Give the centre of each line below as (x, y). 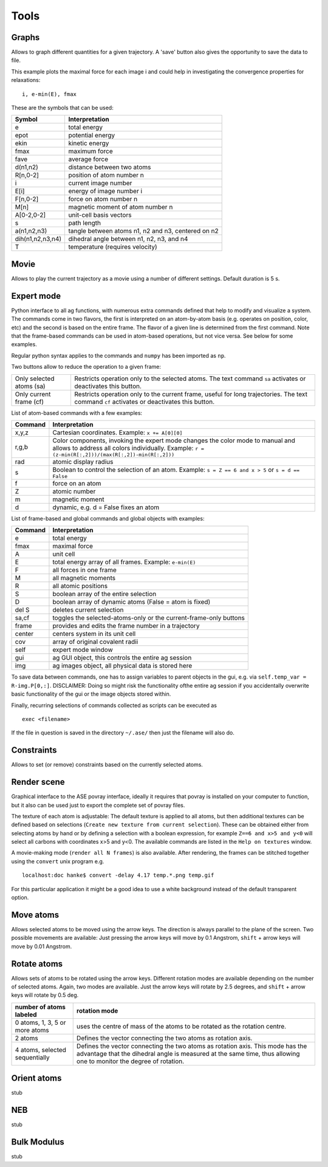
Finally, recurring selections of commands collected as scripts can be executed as (114, 705)
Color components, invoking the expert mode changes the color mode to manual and (174, 440)
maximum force (91, 151)
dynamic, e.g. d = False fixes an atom (106, 507)
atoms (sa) (30, 386)
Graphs (26, 37)
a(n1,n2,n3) (31, 231)
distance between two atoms (110, 167)
